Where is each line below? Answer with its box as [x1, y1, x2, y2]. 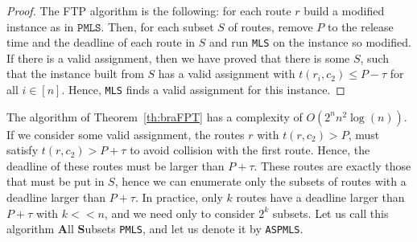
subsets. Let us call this [272, 204, 389, 221]
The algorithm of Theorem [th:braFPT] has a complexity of [6, 108, 303, 125]
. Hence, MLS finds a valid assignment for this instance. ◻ [61, 81, 345, 98]
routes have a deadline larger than [236, 189, 405, 206]
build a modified [303, 2, 385, 18]
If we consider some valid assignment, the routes [6, 125, 245, 142]
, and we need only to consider [104, 204, 255, 221]
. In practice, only [134, 189, 223, 206]
